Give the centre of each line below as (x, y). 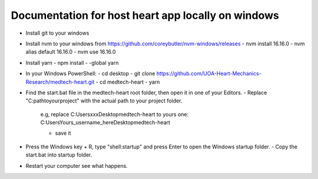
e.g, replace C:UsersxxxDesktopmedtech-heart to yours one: (114, 114)
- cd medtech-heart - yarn (128, 82)
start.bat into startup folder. (59, 155)
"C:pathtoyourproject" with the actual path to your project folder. (104, 101)
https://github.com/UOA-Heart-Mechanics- (209, 74)
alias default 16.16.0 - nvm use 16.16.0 (71, 52)
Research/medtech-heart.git (60, 82)
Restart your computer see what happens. (77, 165)
